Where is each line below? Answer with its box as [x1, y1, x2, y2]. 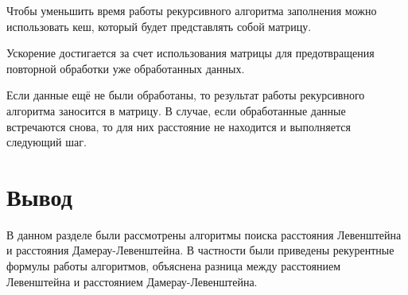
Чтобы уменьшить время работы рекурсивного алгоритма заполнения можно [6, 2, 377, 18]
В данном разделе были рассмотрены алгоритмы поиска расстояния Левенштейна [6, 226, 402, 243]
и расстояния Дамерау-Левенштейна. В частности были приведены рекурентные [6, 242, 394, 258]
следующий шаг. [6, 134, 87, 150]
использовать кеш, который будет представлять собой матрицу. [6, 17, 312, 34]
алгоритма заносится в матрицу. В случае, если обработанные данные [6, 102, 346, 118]
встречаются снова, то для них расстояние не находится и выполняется [6, 118, 351, 134]
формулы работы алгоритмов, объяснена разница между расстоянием [6, 258, 341, 274]
